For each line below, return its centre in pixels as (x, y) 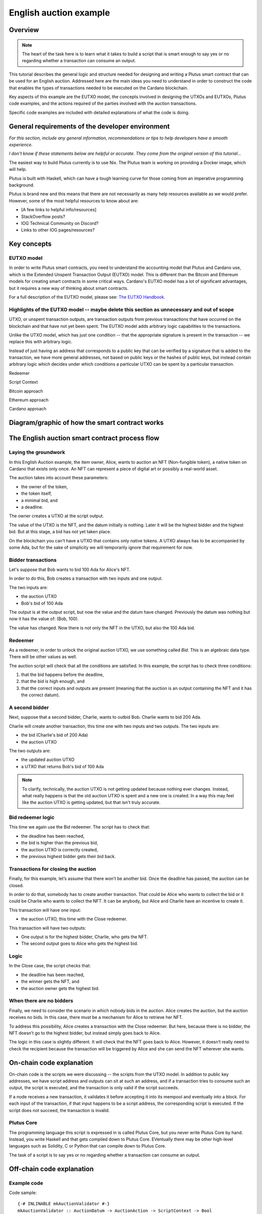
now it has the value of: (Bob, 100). (44, 619)
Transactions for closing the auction (53, 869)
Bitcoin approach (26, 391)
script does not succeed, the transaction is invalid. (59, 1110)
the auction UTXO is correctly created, (59, 849)
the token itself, (36, 493)
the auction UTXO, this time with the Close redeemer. (74, 919)
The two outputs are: (30, 751)
